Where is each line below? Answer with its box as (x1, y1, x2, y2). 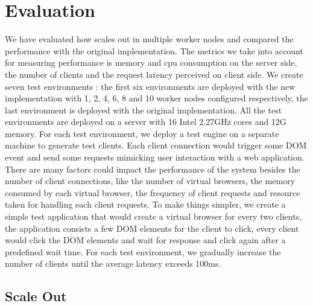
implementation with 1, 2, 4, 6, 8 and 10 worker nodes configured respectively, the (5, 92, 308, 104)
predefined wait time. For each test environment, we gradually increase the (5, 245, 281, 258)
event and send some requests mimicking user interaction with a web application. (5, 151, 305, 164)
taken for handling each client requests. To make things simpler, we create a (5, 198, 286, 211)
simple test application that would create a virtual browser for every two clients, (5, 210, 302, 223)
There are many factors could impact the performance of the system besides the (5, 162, 300, 175)
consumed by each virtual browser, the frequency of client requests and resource (5, 186, 300, 199)
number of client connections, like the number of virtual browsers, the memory (5, 174, 296, 187)
